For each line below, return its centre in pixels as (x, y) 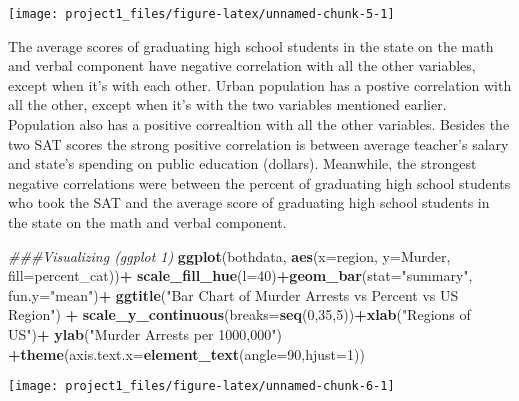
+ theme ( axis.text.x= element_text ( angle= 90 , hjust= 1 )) (186, 353)
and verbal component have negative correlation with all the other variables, (242, 65)
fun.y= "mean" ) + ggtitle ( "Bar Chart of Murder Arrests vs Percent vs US (233, 294)
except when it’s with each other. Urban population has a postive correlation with (260, 84)
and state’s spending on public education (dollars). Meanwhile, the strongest (242, 163)
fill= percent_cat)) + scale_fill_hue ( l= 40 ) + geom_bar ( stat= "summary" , (240, 275)
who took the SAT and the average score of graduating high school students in (249, 202)
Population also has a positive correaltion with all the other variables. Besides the (259, 124)
